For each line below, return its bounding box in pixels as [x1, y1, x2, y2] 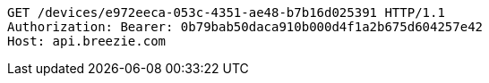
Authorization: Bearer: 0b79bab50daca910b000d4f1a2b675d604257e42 [7, 20, 484, 34]
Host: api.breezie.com [7, 34, 167, 48]
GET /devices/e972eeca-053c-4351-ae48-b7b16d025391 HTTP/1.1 [7, 5, 445, 20]
